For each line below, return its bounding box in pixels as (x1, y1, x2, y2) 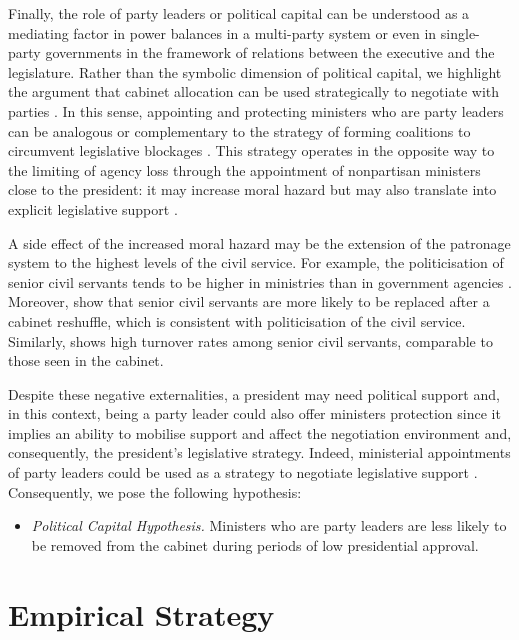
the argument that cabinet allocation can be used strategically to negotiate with (8, 81, 500, 102)
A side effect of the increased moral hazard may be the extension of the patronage (8, 232, 511, 253)
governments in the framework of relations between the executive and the (45, 42, 495, 63)
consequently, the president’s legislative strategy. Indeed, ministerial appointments (8, 442, 511, 463)
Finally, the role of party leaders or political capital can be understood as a (8, 3, 470, 23)
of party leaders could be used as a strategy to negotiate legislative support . (8, 462, 478, 483)
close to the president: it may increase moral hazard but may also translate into (8, 179, 497, 200)
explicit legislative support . (8, 198, 178, 219)
